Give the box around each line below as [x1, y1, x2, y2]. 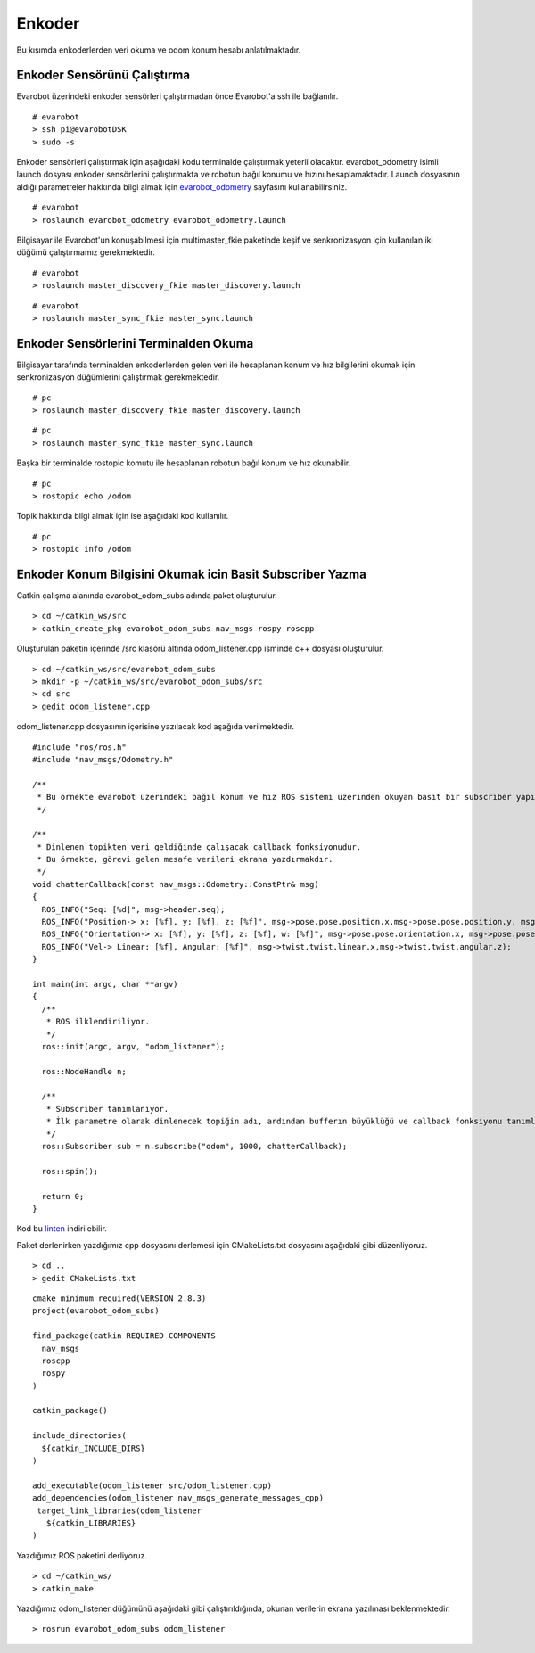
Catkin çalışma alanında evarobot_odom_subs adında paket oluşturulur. [16, 590, 278, 601]
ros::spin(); [41, 1166, 99, 1176]
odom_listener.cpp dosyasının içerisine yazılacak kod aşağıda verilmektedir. [16, 721, 294, 732]
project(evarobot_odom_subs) [32, 1306, 160, 1316]
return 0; [41, 1191, 85, 1201]
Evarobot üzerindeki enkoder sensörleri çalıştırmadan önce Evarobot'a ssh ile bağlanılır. [16, 91, 339, 102]
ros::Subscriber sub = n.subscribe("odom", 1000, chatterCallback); [41, 1141, 348, 1152]
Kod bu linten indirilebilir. [16, 1223, 107, 1234]
